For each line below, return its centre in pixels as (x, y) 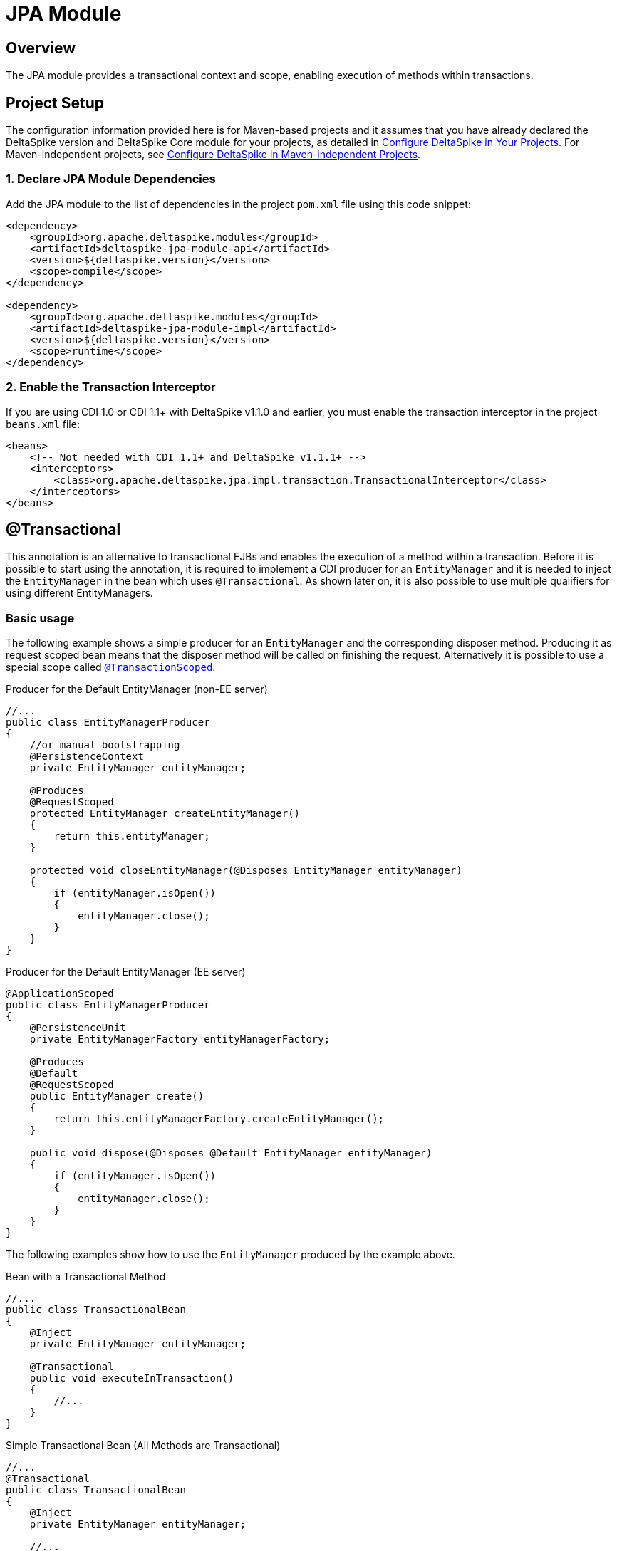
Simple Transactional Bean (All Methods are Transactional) (143, 1446)
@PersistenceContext (87, 757)
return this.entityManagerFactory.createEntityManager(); (219, 1119)
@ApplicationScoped (60, 994)
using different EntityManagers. (79, 593)
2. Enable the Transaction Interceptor (111, 387)
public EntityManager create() (117, 1096)
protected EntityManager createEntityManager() (165, 814)
